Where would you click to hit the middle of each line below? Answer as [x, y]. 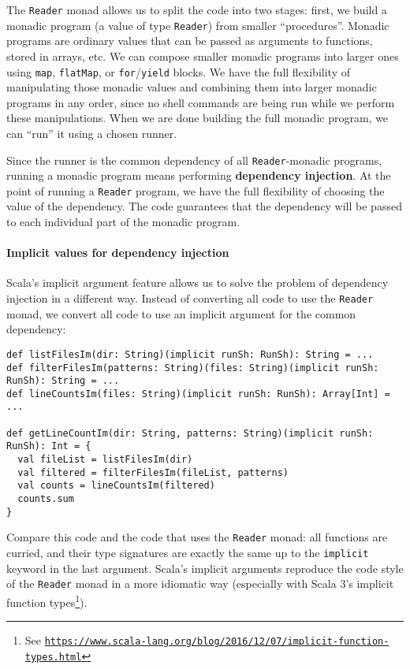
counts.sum [46, 499]
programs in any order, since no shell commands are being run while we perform [201, 102]
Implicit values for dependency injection [118, 253]
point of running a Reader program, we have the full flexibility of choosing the [196, 190]
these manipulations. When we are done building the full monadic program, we [198, 118]
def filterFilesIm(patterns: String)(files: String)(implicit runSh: [193, 368]
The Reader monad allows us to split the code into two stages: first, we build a [197, 9]
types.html [53, 657]
